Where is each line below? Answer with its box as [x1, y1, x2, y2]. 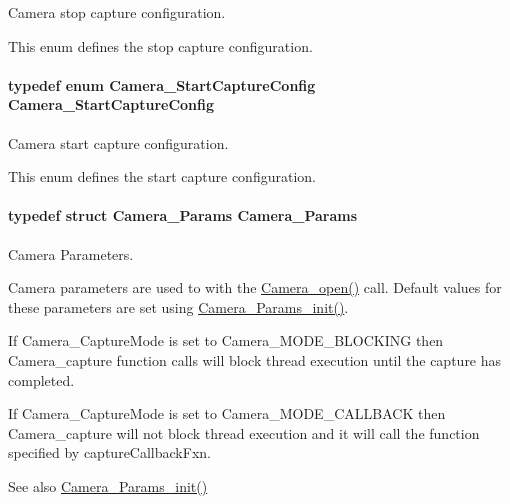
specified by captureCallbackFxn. [8, 442, 211, 463]
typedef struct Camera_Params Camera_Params [8, 205, 358, 226]
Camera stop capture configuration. [8, 2, 226, 22]
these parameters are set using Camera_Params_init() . [8, 296, 349, 317]
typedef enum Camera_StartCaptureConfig [8, 74, 316, 95]
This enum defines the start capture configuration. [8, 166, 316, 187]
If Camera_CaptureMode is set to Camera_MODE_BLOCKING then [8, 330, 444, 351]
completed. [8, 369, 75, 390]
